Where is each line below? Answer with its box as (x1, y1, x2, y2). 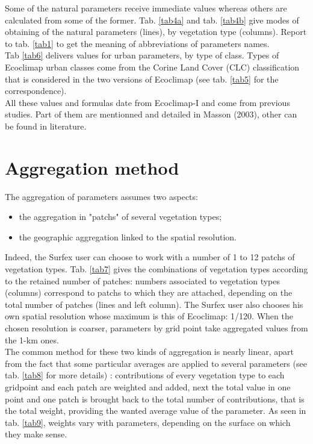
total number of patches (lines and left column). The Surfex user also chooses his (5, 298, 303, 310)
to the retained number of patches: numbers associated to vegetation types (5, 274, 280, 287)
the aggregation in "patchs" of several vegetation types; (19, 210, 222, 223)
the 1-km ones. (5, 333, 59, 346)
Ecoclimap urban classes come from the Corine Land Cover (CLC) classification (5, 60, 300, 73)
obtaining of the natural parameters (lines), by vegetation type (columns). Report (5, 25, 307, 38)
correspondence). (5, 84, 67, 97)
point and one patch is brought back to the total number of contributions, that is (5, 392, 305, 405)
